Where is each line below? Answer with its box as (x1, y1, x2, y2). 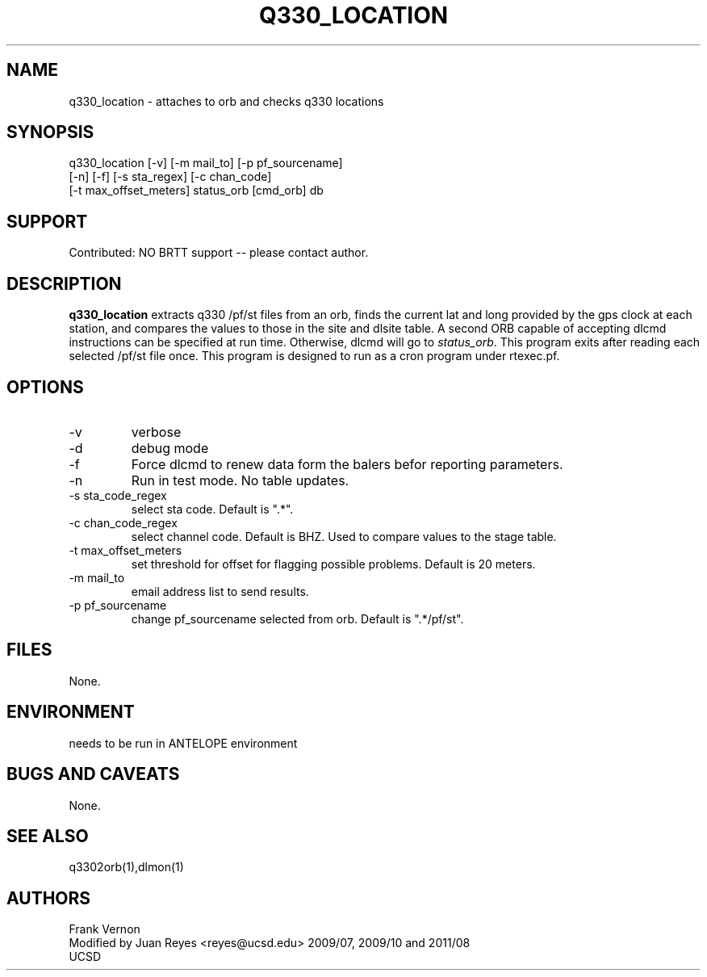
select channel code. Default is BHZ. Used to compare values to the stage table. (131, 529, 557, 543)
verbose (131, 423, 182, 440)
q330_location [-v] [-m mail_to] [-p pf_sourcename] (69, 156, 343, 170)
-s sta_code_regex (69, 488, 167, 502)
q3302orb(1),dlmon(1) (69, 860, 184, 874)
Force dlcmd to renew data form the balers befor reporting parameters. (131, 455, 563, 472)
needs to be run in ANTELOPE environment (69, 736, 298, 750)
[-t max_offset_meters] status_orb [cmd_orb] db (69, 183, 324, 198)
